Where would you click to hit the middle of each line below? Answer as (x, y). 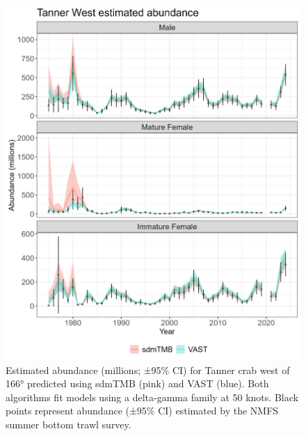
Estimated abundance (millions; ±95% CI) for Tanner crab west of (148, 369)
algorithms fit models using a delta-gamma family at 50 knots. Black (152, 397)
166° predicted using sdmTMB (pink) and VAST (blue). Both (137, 383)
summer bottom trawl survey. (69, 424)
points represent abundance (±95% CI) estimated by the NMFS (142, 411)
